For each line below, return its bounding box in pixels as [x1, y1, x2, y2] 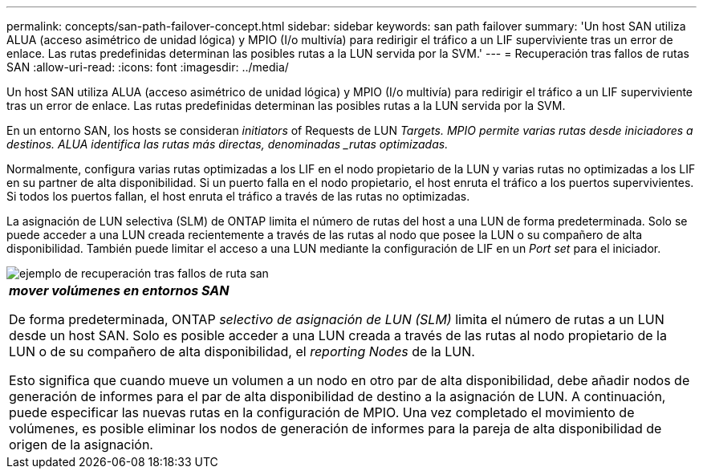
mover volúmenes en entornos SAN [9, 282, 230, 298]
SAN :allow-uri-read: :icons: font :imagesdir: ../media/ [6, 60, 289, 74]
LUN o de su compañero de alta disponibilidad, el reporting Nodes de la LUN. [9, 343, 475, 359]
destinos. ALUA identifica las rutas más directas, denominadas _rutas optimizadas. [6, 137, 449, 151]
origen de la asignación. [9, 436, 153, 453]
